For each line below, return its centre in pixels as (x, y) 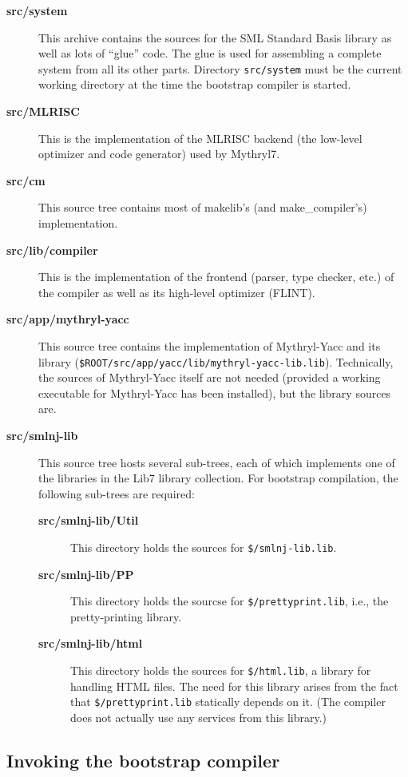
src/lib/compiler (52, 250)
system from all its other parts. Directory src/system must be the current (220, 68)
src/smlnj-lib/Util (89, 520)
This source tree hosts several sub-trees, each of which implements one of (217, 462)
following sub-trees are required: (117, 493)
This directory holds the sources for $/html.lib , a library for (221, 670)
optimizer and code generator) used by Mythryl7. (159, 154)
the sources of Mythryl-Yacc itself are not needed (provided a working (210, 377)
